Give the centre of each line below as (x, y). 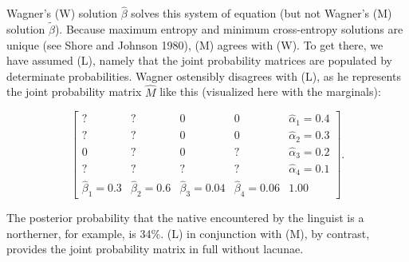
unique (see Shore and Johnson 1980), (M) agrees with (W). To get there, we (195, 44)
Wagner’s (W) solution (62, 13)
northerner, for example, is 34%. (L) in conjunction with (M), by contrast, (188, 233)
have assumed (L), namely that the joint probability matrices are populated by (199, 60)
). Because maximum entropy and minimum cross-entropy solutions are (229, 29)
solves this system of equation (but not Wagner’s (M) (262, 13)
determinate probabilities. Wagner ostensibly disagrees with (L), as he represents (204, 75)
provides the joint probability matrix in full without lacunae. (155, 249)
